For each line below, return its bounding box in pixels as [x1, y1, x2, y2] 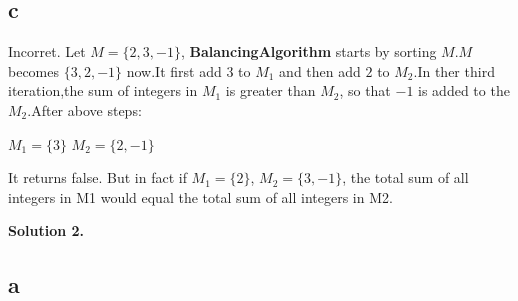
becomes [8, 60, 60, 81]
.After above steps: [27, 99, 142, 120]
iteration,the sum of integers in [8, 80, 198, 101]
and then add [279, 60, 361, 81]
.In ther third [413, 60, 495, 81]
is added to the [418, 80, 510, 101]
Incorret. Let [8, 41, 86, 62]
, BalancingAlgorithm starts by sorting [180, 41, 437, 62]
